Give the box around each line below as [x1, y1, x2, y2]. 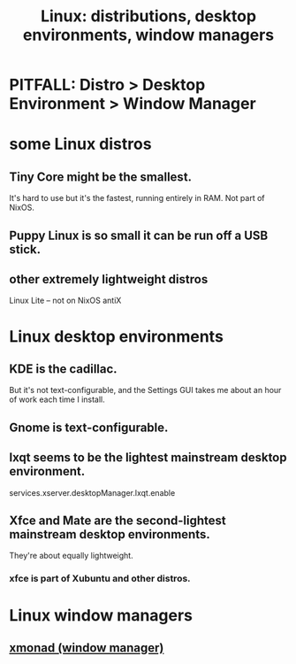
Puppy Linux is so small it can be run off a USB [9, 228, 269, 243]
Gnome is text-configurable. [9, 420, 169, 435]
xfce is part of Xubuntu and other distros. [9, 573, 192, 585]
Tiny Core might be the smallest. [9, 169, 193, 184]
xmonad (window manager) [9, 640, 164, 655]
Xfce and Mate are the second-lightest [9, 513, 227, 528]
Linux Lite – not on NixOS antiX [9, 295, 122, 306]
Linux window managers [9, 605, 193, 625]
